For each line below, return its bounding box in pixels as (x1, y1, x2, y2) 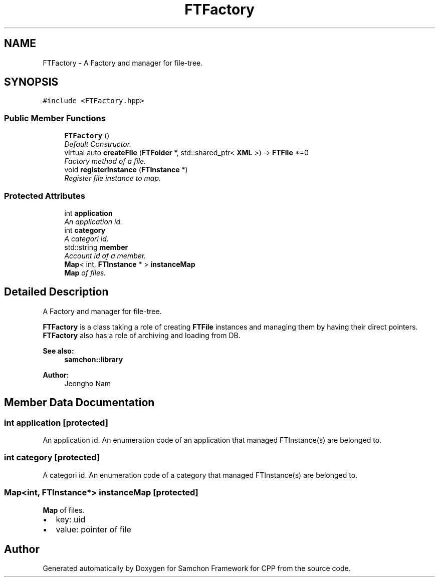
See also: (43, 346, 74, 355)
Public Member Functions (4, 113, 106, 123)
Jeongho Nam (64, 379, 111, 388)
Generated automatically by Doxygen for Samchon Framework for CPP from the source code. (43, 564, 351, 573)
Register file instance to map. (64, 174, 161, 183)
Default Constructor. (64, 140, 132, 149)
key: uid (56, 514, 86, 524)
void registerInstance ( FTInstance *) (64, 165, 188, 174)
